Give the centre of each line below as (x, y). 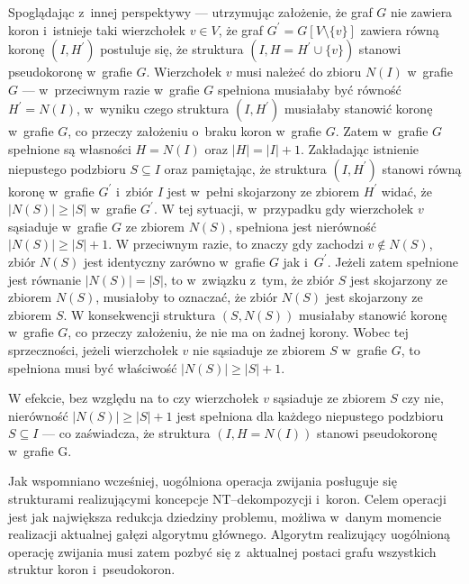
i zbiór (135, 191)
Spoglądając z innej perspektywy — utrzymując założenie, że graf (190, 12)
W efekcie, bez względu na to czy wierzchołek (134, 398)
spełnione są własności (70, 148)
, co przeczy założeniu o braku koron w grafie (195, 131)
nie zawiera (422, 12)
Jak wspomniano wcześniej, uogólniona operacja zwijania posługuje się (203, 481)
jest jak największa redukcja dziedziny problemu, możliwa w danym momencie (225, 516)
